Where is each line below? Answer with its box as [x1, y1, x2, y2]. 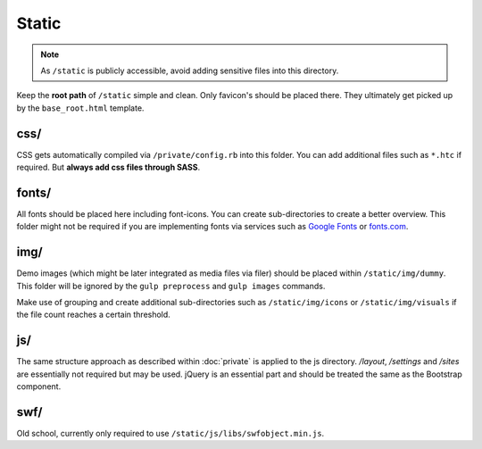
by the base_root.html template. [16, 103, 145, 113]
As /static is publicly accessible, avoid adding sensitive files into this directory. [40, 65, 339, 76]
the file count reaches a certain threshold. [16, 309, 171, 320]
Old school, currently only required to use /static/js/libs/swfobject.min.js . [16, 428, 325, 438]
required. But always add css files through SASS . [16, 162, 201, 173]
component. [16, 381, 62, 392]
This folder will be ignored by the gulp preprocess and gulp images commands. [16, 280, 326, 291]
